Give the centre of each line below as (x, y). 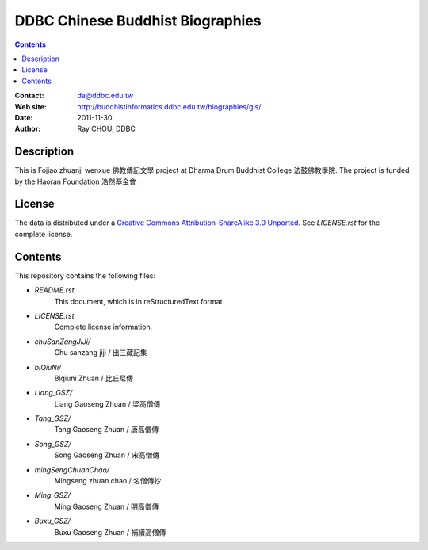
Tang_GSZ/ (53, 418)
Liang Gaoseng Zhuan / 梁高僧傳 (107, 403)
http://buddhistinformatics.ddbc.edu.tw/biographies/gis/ (169, 106)
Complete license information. (103, 327)
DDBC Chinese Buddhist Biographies (138, 21)
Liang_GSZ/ (53, 393)
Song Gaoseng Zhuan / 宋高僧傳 (107, 455)
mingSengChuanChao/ (72, 470)
